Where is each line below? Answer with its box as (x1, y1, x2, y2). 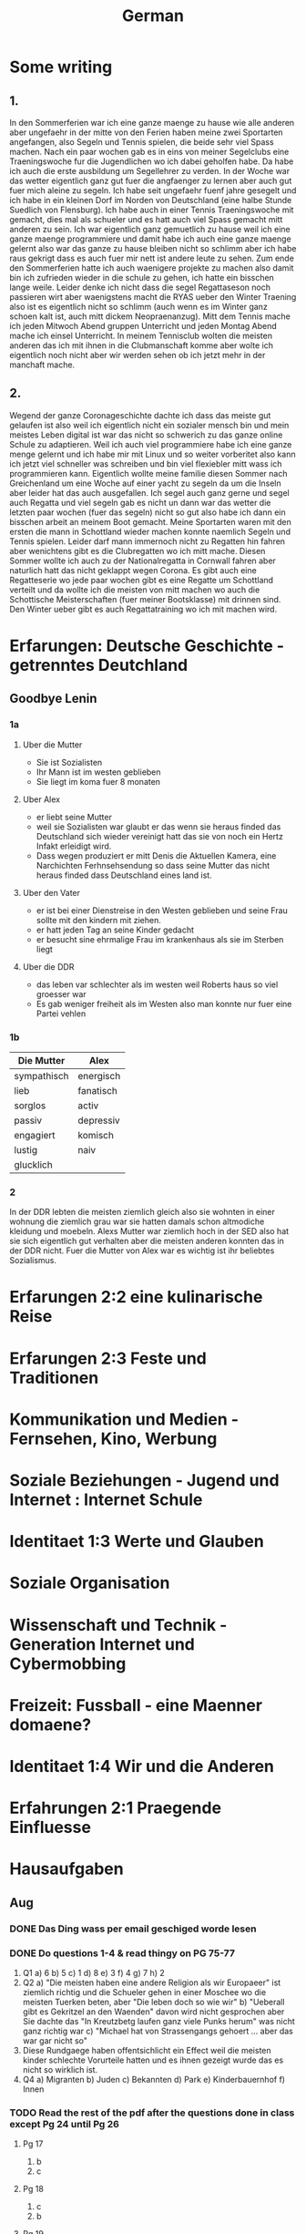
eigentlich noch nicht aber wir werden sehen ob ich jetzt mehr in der (9, 350, 266, 360)
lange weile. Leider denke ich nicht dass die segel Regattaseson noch (9, 282, 271, 293)
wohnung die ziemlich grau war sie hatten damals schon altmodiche (9, 1216, 265, 1227)
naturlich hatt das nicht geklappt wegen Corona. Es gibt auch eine (9, 564, 257, 575)
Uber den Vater (22, 887, 80, 898)
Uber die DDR (22, 961, 75, 972)
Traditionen (9, 1367, 99, 1388)
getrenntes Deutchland (9, 655, 189, 675)
